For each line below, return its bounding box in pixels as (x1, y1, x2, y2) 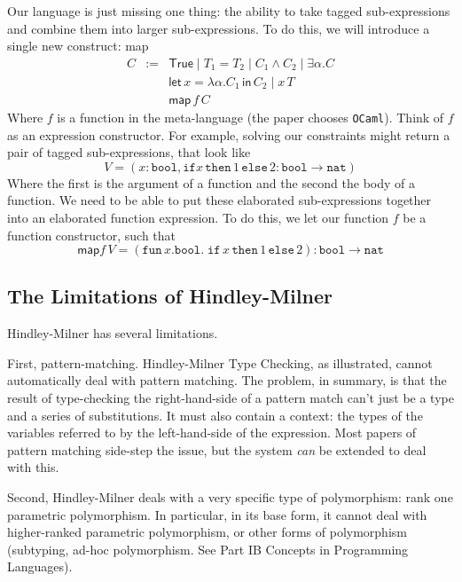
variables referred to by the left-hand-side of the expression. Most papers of (7, 423, 417, 442)
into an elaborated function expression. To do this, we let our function (7, 208, 389, 226)
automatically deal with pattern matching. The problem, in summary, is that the (7, 371, 447, 389)
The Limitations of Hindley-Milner (7, 282, 333, 310)
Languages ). (7, 557, 73, 576)
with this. (7, 458, 59, 476)
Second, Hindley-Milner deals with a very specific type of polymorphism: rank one (7, 488, 453, 507)
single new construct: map (7, 36, 149, 55)
